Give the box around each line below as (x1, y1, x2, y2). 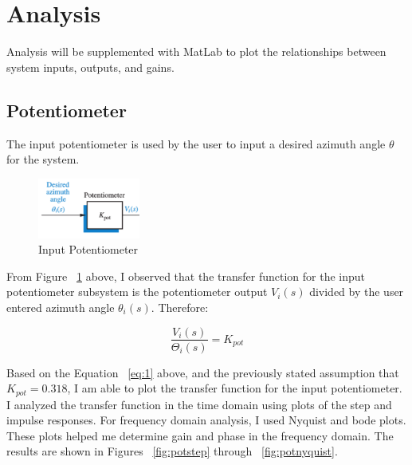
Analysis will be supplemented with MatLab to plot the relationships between (6, 43, 386, 60)
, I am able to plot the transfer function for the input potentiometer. (67, 380, 402, 396)
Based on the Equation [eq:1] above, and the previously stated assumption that (6, 364, 399, 380)
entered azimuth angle (6, 298, 115, 315)
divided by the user (309, 283, 404, 300)
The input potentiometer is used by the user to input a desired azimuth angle (6, 135, 386, 152)
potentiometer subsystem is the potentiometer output (6, 283, 268, 300)
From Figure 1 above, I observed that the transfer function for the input (6, 267, 365, 284)
